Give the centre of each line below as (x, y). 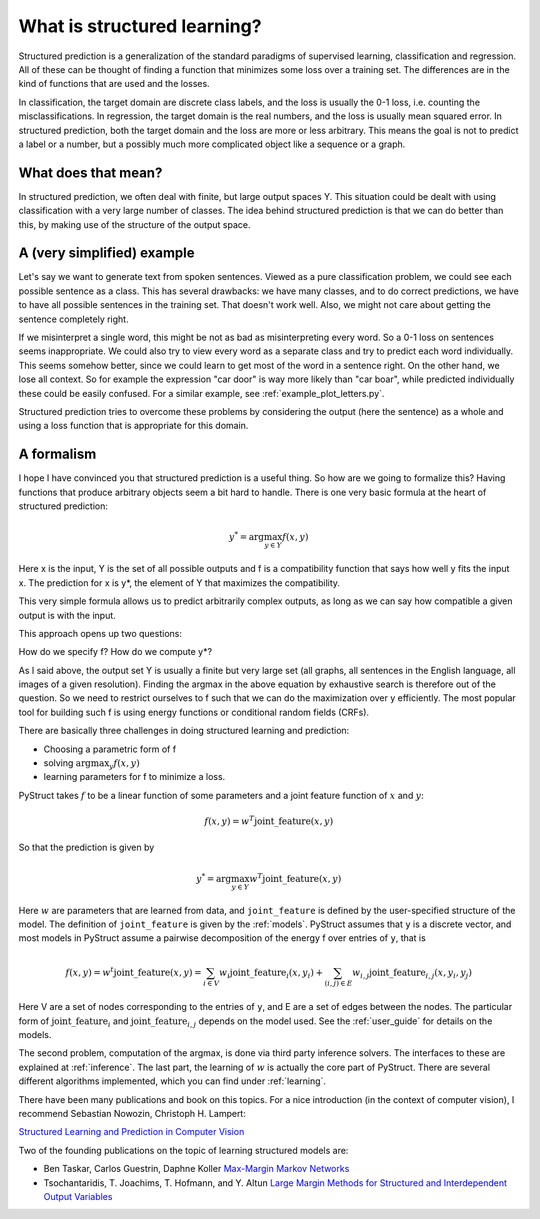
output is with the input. (67, 615)
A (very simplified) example (106, 253)
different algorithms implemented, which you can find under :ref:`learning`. (172, 1081)
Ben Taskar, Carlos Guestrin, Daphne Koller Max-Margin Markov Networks (196, 1169)
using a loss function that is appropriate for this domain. (133, 426)
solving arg (67, 763)
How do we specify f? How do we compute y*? (115, 652)
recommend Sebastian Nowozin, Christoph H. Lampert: (132, 1114)
